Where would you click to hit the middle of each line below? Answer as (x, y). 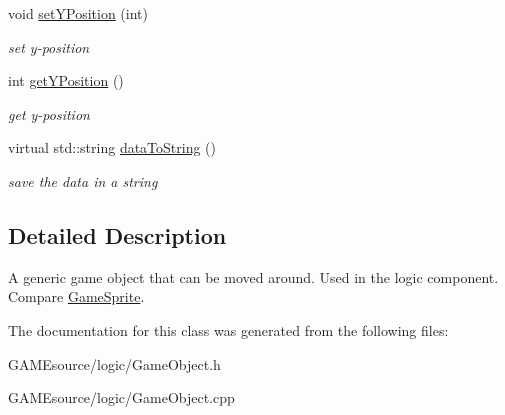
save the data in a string (83, 180)
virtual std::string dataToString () (112, 147)
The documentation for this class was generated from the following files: (228, 329)
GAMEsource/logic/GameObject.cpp (121, 397)
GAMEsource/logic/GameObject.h (114, 363)
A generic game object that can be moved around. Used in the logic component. (253, 276)
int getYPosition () (66, 80)
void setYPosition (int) (78, 13)
